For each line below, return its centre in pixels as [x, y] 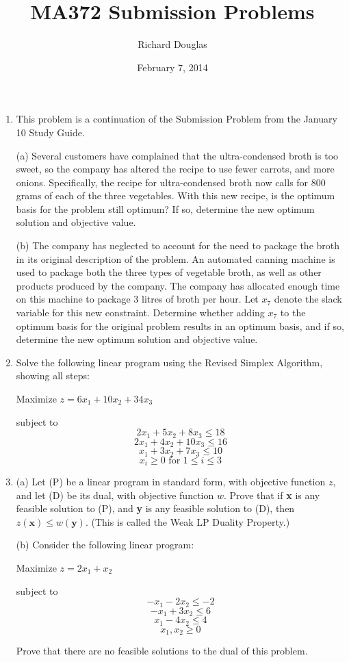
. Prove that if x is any [272, 495]
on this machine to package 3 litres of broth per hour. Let [137, 299]
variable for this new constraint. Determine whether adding [140, 313]
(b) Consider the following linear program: [105, 545]
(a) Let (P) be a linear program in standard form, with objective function [171, 481]
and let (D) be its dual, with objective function [115, 495]
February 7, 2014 [172, 67]
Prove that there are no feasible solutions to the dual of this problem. [162, 650]
